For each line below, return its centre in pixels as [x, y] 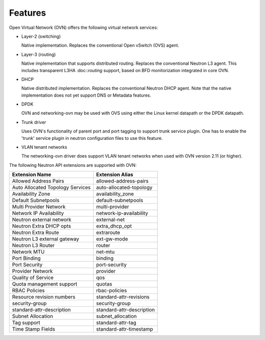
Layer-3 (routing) [39, 54]
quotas [104, 284]
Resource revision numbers [44, 297]
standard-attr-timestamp [124, 329]
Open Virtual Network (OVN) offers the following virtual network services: [83, 27]
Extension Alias [115, 175]
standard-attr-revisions [123, 297]
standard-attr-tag [116, 323]
